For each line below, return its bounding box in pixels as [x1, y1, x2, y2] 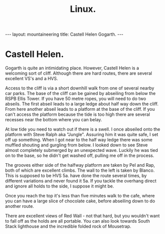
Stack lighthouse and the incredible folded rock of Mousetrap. [5, 224, 131, 230]
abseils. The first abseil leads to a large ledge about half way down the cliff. [5, 101, 159, 107]
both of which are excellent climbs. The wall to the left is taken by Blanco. [5, 167, 155, 174]
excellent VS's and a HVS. [5, 76, 58, 82]
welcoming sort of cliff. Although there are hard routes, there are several [5, 70, 152, 76]
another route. [5, 203, 35, 209]
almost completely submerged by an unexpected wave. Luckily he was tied [5, 147, 158, 153]
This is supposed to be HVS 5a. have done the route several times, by [5, 173, 147, 179]
